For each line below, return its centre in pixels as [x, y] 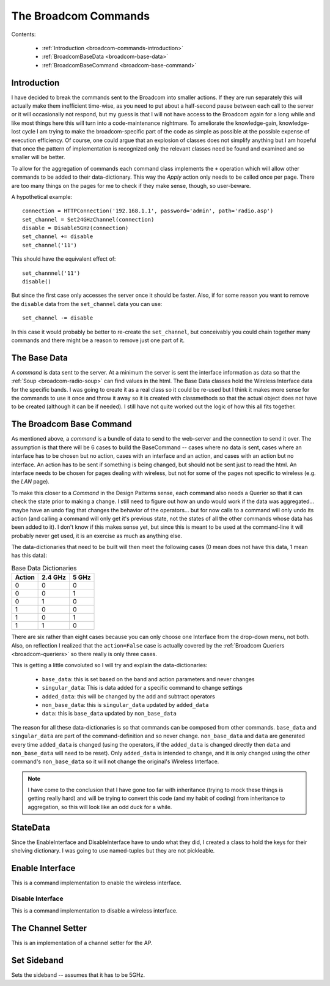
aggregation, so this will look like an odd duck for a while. [100, 807]
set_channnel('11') [51, 273]
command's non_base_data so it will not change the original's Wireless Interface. [115, 761]
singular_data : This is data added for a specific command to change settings [142, 688]
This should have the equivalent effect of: [64, 259]
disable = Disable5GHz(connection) [75, 228]
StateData [31, 827]
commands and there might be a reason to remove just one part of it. [98, 340]
